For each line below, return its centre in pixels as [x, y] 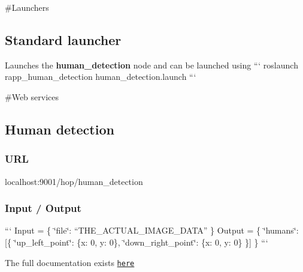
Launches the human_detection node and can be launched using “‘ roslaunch [151, 65]
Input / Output [43, 208]
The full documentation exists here [70, 262]
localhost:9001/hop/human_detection [74, 181]
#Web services [32, 96]
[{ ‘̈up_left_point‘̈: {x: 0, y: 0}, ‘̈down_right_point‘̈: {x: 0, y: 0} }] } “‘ [137, 242]
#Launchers [27, 7]
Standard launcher [63, 39]
